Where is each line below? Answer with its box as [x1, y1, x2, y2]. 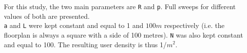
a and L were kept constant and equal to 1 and [4, 20, 144, 30]
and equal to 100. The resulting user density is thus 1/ [4, 39, 167, 49]
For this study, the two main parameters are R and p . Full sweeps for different [4, 1, 236, 11]
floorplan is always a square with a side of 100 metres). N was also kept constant [4, 29, 243, 40]
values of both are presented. [4, 11, 90, 21]
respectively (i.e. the [164, 20, 225, 30]
